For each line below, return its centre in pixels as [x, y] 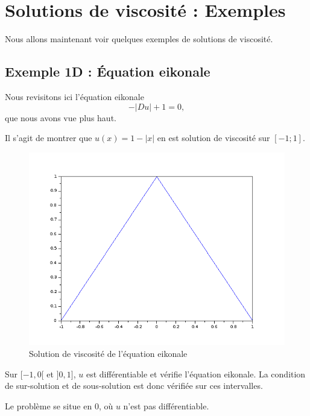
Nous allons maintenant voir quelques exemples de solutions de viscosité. [139, 39]
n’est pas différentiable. [166, 405]
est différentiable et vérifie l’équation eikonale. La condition [196, 373]
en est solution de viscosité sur [214, 138]
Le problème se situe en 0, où [59, 405]
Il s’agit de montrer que [49, 138]
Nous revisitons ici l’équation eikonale [74, 96]
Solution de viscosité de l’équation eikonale [108, 354]
